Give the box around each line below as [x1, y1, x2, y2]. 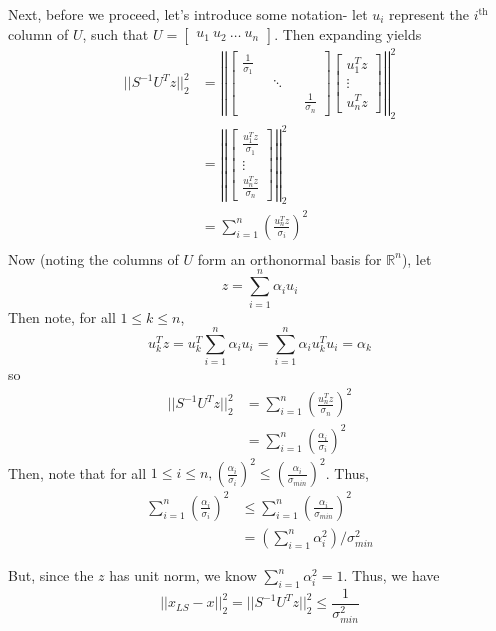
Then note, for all [8, 306, 116, 327]
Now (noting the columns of [8, 248, 179, 269]
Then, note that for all [8, 462, 147, 483]
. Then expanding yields [274, 23, 422, 44]
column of [8, 23, 69, 44]
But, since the [8, 565, 94, 585]
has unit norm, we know [109, 565, 257, 585]
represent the [389, 4, 469, 24]
